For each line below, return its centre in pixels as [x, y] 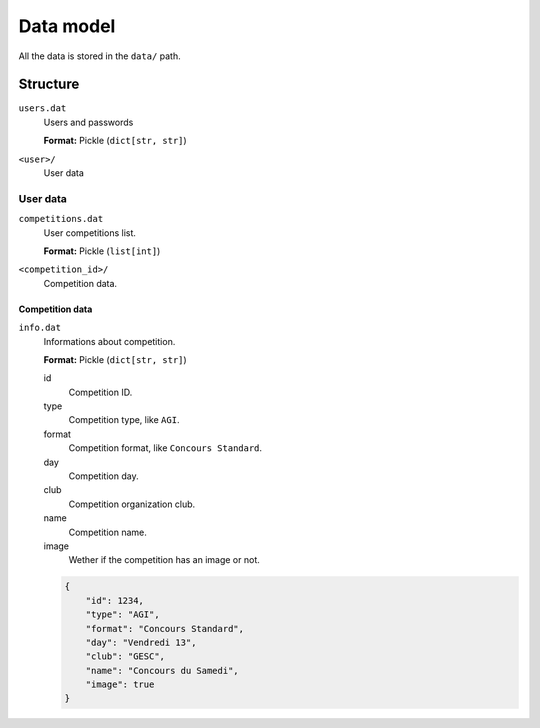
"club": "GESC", [125, 656]
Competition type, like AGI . [124, 420]
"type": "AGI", [122, 614]
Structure [49, 84]
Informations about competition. [109, 341]
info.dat [40, 328]
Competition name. [107, 532]
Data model [67, 26]
